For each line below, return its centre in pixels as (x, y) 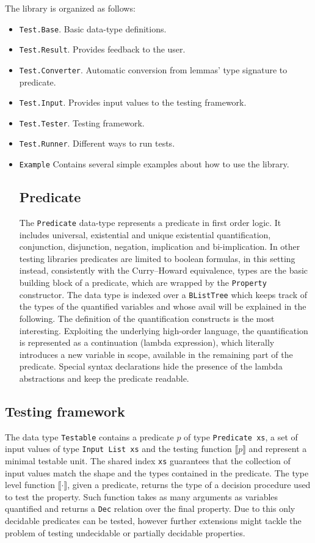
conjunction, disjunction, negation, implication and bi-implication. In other (160, 246)
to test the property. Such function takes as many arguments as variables (142, 496)
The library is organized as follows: (70, 8)
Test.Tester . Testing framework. (82, 122)
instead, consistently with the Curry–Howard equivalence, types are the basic (164, 270)
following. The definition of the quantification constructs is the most (147, 318)
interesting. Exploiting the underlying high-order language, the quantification (164, 330)
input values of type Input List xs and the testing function (118, 449)
